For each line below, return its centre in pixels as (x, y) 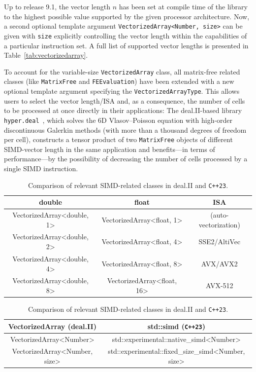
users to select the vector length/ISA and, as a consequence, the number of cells (125, 100)
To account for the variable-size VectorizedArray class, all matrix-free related (122, 71)
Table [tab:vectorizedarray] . (46, 55)
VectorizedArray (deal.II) (52, 326)
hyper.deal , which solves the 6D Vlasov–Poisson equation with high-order (118, 120)
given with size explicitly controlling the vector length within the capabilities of (126, 35)
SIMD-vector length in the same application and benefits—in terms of (110, 149)
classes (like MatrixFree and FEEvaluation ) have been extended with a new (119, 81)
